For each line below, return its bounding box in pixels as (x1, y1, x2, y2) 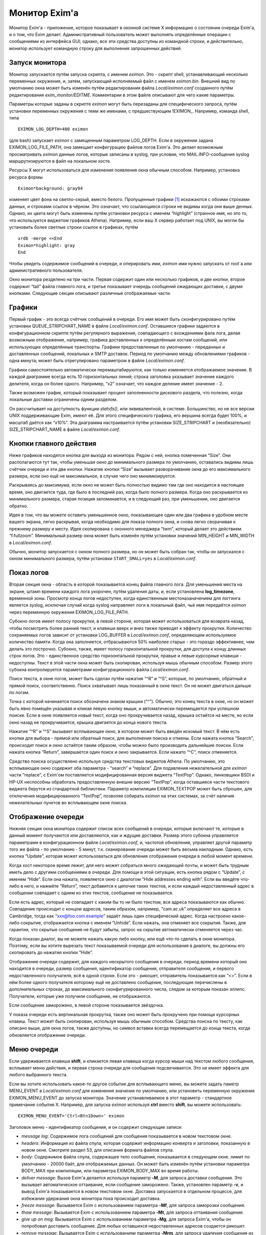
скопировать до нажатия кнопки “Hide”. (9, 949, 93, 955)
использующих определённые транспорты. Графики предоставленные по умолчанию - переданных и (9, 344, 225, 350)
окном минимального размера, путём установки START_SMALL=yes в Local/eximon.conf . (9, 556, 197, 562)
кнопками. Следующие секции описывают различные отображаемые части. (9, 290, 171, 296)
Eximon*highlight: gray (18, 243, 75, 248)
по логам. (9, 690, 30, 696)
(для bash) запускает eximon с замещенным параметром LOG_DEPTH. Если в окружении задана (9, 137, 214, 143)
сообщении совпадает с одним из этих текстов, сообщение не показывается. (9, 890, 173, 896)
